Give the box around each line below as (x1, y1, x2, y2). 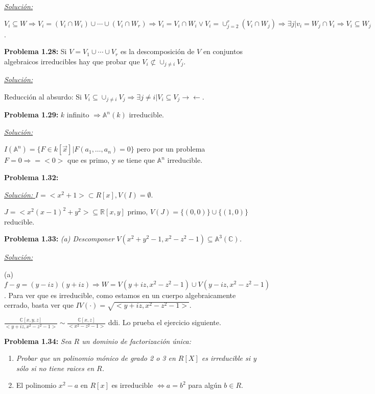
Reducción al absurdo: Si (4, 91, 82, 102)
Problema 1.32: (4, 172, 59, 183)
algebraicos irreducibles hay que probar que (4, 56, 140, 66)
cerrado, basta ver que (4, 300, 74, 310)
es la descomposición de (120, 46, 195, 57)
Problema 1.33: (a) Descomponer (4, 233, 114, 244)
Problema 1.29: (4, 109, 59, 120)
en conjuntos (203, 46, 243, 57)
